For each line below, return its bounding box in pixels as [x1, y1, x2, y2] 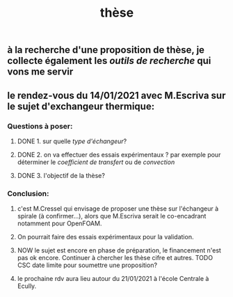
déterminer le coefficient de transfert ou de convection [17, 158, 175, 166]
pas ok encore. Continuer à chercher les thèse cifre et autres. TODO [17, 254, 214, 262]
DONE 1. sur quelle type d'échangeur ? [17, 137, 127, 145]
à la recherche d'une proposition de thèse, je [7, 44, 205, 56]
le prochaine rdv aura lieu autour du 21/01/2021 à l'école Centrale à [17, 275, 209, 283]
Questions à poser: [7, 121, 73, 131]
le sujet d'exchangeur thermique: [7, 100, 155, 112]
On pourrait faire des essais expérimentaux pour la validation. [17, 233, 194, 241]
